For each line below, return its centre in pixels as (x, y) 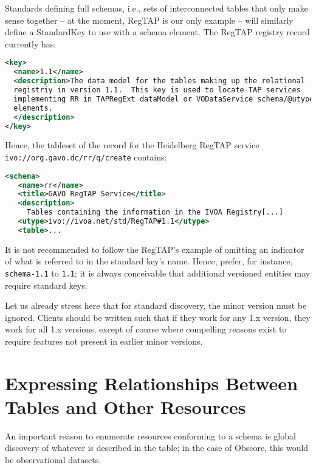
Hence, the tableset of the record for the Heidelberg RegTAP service (132, 145)
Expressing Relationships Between (152, 383)
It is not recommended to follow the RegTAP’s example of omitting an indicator (155, 249)
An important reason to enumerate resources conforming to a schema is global (150, 435)
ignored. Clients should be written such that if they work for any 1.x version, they (158, 317)
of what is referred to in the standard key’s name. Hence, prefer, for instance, (149, 261)
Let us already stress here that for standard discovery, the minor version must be (156, 305)
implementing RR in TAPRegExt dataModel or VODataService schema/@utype (164, 99)
